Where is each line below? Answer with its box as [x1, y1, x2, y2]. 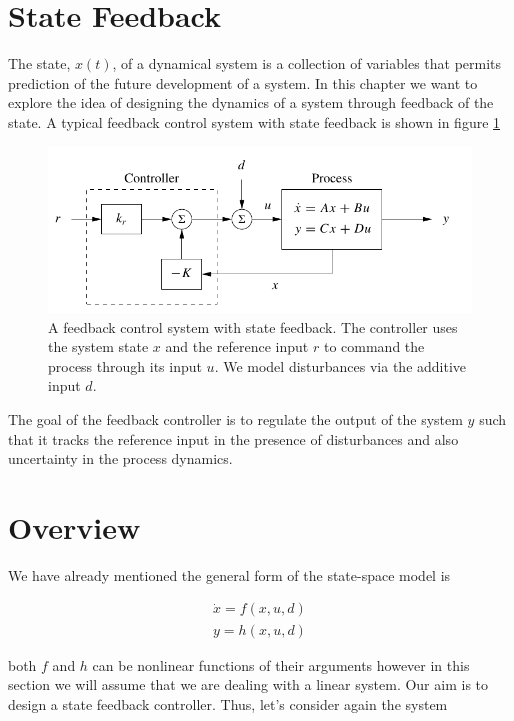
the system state [48, 336, 149, 357]
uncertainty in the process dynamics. [8, 448, 233, 469]
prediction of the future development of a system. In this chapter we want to [8, 72, 478, 93]
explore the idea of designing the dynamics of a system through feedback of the [8, 92, 494, 113]
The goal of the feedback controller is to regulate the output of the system [8, 408, 463, 429]
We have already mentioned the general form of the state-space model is [8, 564, 451, 585]
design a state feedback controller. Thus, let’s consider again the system [8, 693, 448, 714]
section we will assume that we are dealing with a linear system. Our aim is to [8, 674, 489, 695]
